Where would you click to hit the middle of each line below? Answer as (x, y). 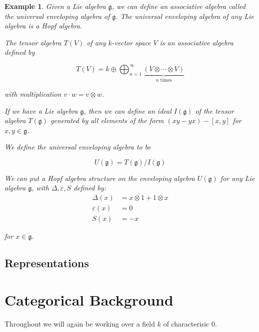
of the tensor (215, 110)
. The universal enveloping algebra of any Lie (185, 16)
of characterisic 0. (190, 323)
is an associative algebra (197, 42)
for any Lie (238, 178)
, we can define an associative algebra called (179, 6)
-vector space (131, 42)
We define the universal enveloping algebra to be (78, 147)
